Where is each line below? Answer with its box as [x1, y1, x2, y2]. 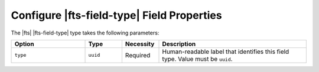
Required [125, 51, 151, 59]
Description [162, 40, 196, 48]
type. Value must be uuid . [162, 54, 233, 63]
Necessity [125, 40, 155, 48]
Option [14, 40, 35, 48]
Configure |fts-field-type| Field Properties [11, 9, 222, 22]
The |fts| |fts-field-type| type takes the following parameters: [11, 29, 159, 36]
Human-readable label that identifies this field [162, 47, 289, 56]
